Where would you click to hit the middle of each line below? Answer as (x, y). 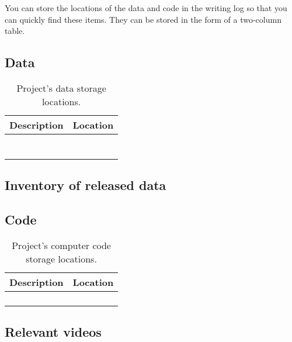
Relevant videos (53, 332)
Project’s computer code (61, 245)
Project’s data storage (61, 88)
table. (15, 31)
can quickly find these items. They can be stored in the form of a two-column (143, 19)
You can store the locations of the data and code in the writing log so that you (146, 8)
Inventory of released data (86, 185)
